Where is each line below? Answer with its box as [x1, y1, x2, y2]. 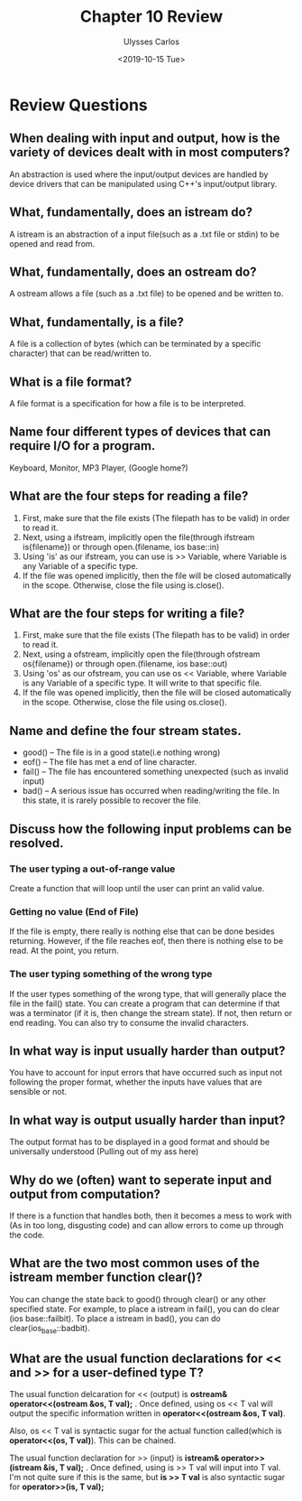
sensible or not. [9, 1086, 68, 1097]
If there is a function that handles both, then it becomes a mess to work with [9, 1210, 292, 1221]
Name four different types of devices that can [9, 424, 271, 440]
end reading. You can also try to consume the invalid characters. [9, 1017, 250, 1028]
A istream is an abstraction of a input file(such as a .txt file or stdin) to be [9, 228, 280, 239]
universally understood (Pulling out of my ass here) [9, 1146, 199, 1157]
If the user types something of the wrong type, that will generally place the [9, 988, 287, 999]
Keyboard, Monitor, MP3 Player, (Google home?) [9, 462, 189, 473]
